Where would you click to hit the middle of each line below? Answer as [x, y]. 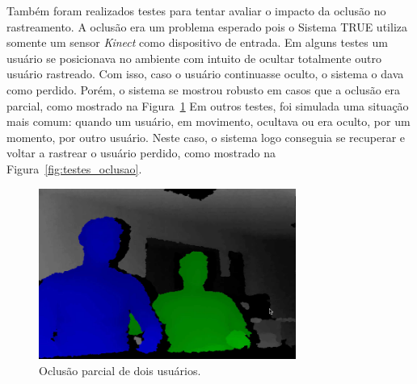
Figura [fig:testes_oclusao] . [74, 168]
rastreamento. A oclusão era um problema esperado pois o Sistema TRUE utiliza [207, 26]
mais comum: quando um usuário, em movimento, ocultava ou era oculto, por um [208, 121]
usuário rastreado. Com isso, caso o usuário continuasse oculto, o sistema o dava [205, 74]
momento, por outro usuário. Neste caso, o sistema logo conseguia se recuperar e [206, 137]
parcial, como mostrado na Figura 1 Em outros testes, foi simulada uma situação [208, 105]
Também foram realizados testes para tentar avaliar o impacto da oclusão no [196, 10]
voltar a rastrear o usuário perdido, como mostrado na [141, 153]
